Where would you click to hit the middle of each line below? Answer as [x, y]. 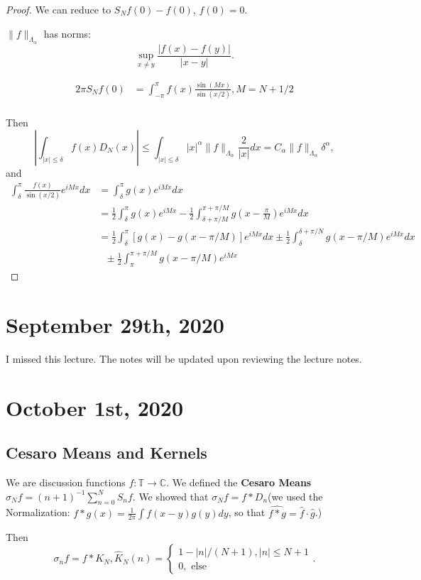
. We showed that [170, 496]
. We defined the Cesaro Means [239, 482]
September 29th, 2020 [115, 324]
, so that [247, 512]
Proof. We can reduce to [59, 9]
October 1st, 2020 [95, 407]
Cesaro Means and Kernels [106, 453]
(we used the [295, 496]
